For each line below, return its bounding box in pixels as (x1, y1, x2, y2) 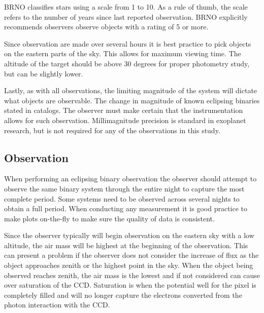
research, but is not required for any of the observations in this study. (4, 125, 220, 135)
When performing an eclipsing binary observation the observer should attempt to (4, 173, 257, 184)
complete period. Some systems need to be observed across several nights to (4, 193, 240, 204)
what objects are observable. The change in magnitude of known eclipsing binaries (4, 95, 260, 105)
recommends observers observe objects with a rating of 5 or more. (4, 21, 209, 32)
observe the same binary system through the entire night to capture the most (4, 183, 245, 193)
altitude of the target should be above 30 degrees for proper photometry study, (4, 58, 250, 68)
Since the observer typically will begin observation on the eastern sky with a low (4, 230, 254, 241)
